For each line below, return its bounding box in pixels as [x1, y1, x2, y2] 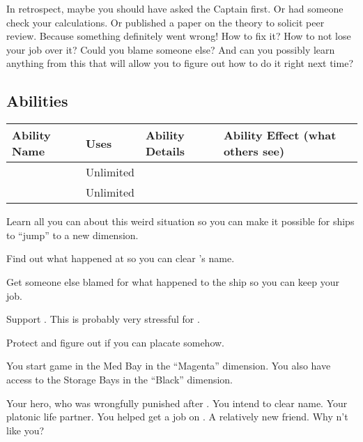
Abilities [6, 90, 68, 112]
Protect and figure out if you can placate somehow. [6, 335, 225, 349]
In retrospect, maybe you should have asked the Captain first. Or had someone [6, 1, 343, 15]
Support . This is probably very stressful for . [6, 312, 200, 326]
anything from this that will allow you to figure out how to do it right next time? [6, 56, 353, 70]
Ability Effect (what [223, 127, 337, 144]
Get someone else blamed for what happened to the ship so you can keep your [6, 274, 340, 289]
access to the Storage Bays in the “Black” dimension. [6, 372, 233, 386]
